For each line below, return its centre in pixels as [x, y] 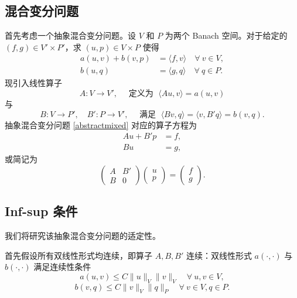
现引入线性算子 [33, 83]
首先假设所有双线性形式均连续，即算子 [78, 255]
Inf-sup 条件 [41, 211]
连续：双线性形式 [219, 255]
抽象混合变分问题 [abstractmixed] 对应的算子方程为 [101, 124]
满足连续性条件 [62, 267]
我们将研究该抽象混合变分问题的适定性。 [83, 236]
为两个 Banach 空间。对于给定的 [226, 35]
